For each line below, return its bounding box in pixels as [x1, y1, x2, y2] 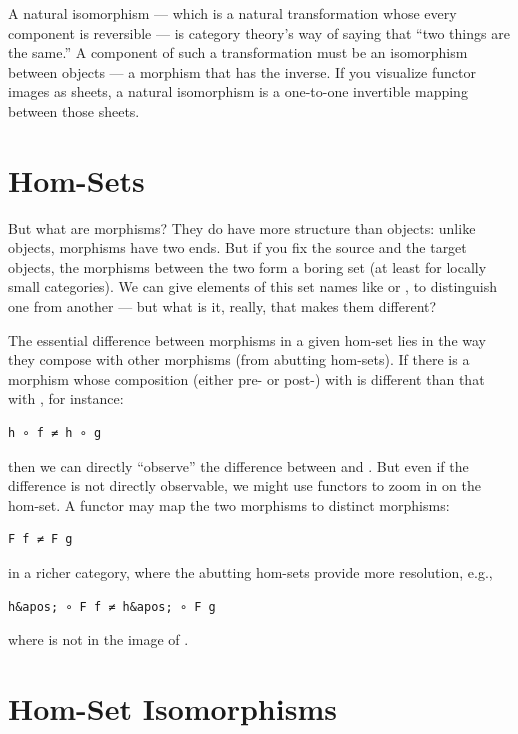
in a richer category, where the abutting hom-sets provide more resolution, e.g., [8, 562, 493, 582]
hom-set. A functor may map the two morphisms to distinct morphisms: [8, 494, 450, 515]
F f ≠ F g [8, 532, 73, 547]
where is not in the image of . [8, 629, 189, 650]
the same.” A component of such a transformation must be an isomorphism [8, 42, 468, 63]
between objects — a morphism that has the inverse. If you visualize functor [8, 61, 476, 82]
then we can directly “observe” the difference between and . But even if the [8, 455, 469, 476]
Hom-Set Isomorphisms [8, 687, 337, 728]
